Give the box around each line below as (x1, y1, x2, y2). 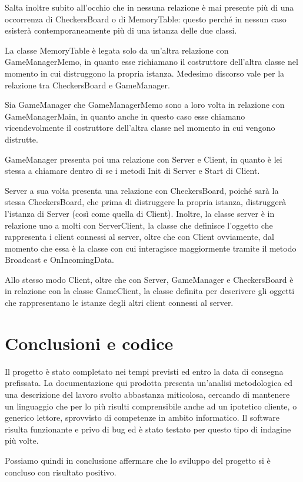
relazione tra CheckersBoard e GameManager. (5, 78, 170, 91)
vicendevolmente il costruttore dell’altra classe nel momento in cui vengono (5, 121, 275, 134)
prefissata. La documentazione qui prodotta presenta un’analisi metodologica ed (5, 377, 293, 389)
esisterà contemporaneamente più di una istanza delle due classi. (5, 24, 237, 37)
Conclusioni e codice (5, 331, 174, 355)
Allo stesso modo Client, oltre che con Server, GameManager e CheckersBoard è (5, 273, 294, 285)
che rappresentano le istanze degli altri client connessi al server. (5, 296, 234, 309)
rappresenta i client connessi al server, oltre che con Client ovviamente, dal (5, 230, 274, 243)
